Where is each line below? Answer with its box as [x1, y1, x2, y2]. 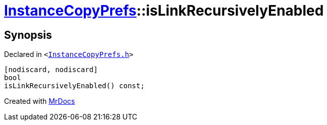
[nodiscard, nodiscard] [4, 66, 98, 74]
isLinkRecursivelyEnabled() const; [4, 82, 145, 90]
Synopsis [4, 28, 52, 41]
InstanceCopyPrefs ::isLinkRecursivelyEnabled [4, 2, 324, 19]
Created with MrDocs [4, 97, 75, 106]
